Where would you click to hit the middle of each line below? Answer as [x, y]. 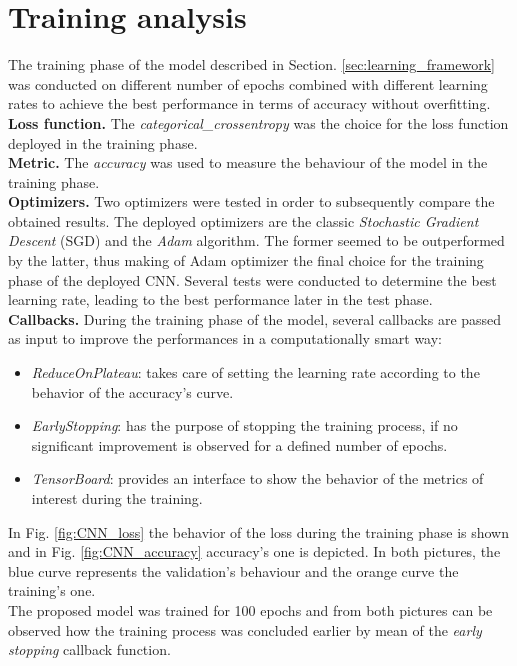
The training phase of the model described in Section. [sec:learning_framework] [251, 64]
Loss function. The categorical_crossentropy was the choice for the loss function [258, 122]
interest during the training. [117, 498]
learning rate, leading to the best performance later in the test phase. [220, 299]
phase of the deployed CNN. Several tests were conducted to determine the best [252, 279]
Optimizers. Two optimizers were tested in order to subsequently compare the [251, 201]
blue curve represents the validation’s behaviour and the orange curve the [233, 570]
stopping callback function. [89, 649]
